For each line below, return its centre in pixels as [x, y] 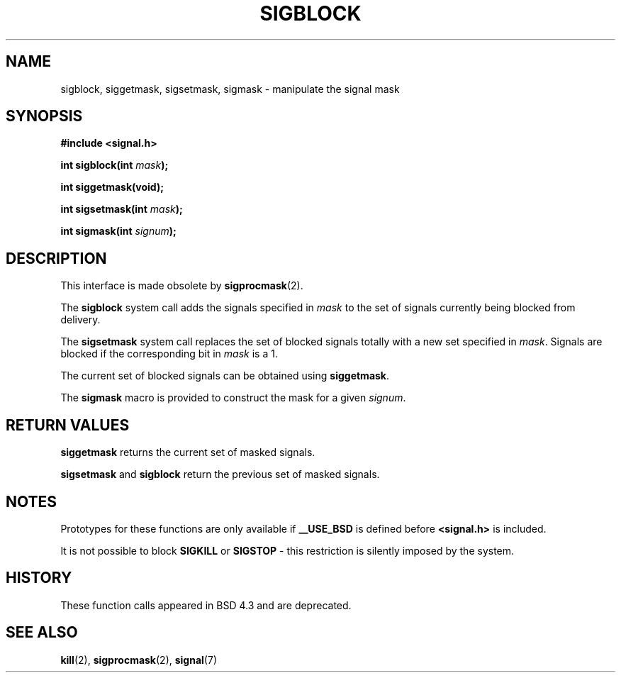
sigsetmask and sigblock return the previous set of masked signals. [220, 474]
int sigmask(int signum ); [118, 231]
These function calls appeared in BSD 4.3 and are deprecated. [206, 605]
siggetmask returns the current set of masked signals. [188, 452]
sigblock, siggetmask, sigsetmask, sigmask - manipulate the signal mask [230, 89]
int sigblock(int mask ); [114, 165]
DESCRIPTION [56, 258]
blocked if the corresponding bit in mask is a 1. [169, 354]
